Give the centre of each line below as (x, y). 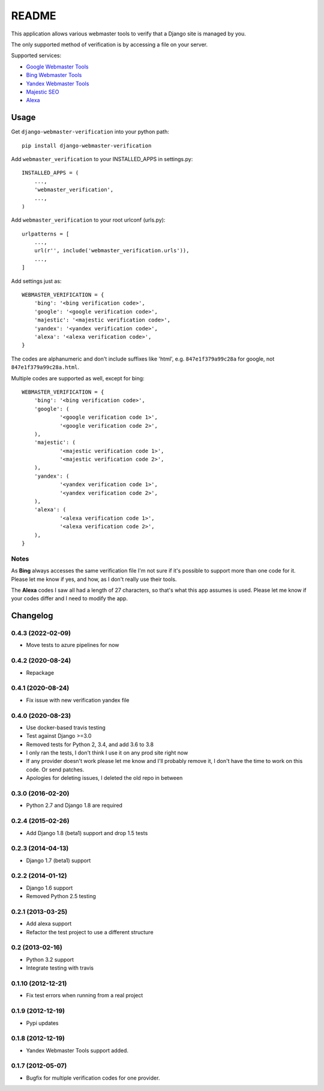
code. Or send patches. (55, 770)
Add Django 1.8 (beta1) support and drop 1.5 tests (87, 833)
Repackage (40, 672)
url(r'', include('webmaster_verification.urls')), (112, 251)
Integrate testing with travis (60, 968)
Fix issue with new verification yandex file (78, 700)
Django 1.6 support (49, 888)
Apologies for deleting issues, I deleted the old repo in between (104, 778)
